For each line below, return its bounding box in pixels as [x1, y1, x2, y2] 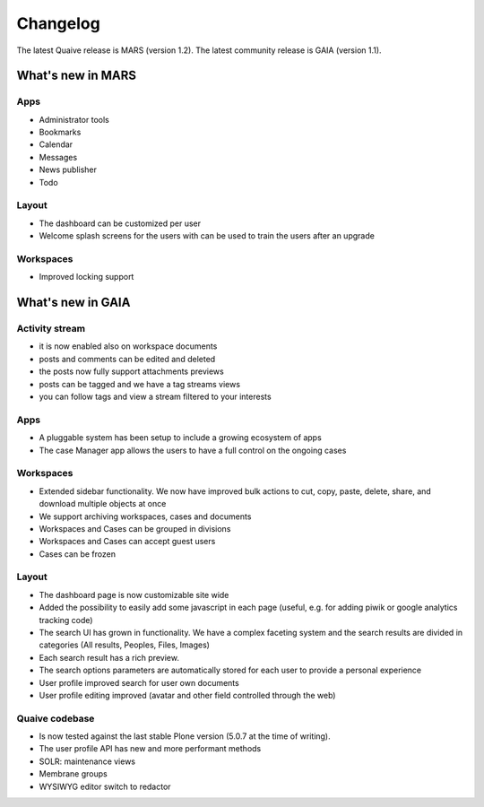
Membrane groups [39, 768, 108, 779]
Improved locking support [39, 272, 134, 282]
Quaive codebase [16, 712, 95, 725]
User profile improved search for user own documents [39, 677, 239, 688]
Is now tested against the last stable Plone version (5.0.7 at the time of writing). [39, 731, 331, 742]
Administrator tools [39, 114, 109, 125]
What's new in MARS [16, 68, 137, 83]
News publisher [39, 164, 98, 175]
